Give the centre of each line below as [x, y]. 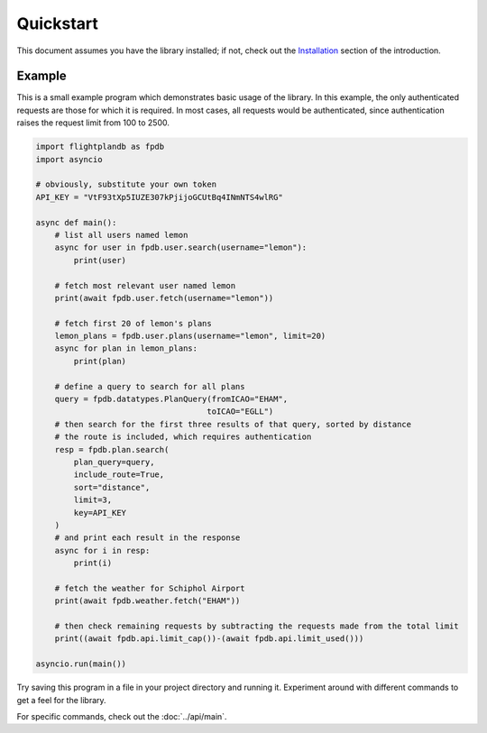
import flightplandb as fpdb [100, 147]
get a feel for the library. [62, 700]
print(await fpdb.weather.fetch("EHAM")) [147, 601]
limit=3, [93, 500]
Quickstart [58, 23]
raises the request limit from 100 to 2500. [93, 123]
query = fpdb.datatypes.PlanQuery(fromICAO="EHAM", [171, 399]
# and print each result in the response [147, 538]
